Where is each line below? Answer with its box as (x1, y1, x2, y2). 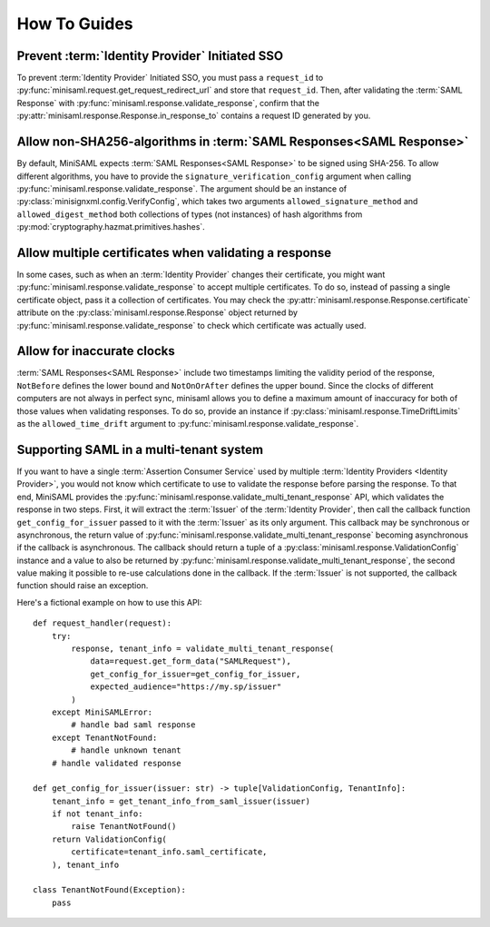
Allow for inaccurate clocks (16, 343, 176, 359)
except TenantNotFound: (51, 732, 158, 743)
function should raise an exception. (16, 580, 149, 591)
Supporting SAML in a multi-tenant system (16, 441, 264, 458)
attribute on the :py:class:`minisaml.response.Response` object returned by (16, 307, 299, 318)
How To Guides (16, 14, 133, 34)
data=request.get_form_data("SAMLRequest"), (90, 656, 292, 666)
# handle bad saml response (71, 720, 196, 730)
